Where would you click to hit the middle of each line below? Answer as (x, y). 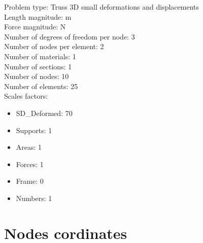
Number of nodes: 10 (37, 76)
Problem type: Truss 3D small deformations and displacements (102, 7)
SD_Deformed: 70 (44, 113)
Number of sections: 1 (38, 66)
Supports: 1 (34, 130)
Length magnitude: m (38, 16)
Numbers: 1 (34, 198)
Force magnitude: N (35, 27)
